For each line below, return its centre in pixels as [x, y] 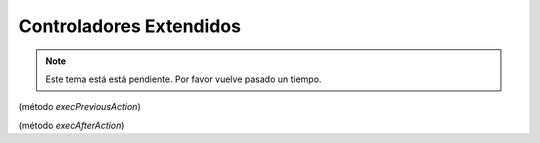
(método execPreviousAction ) [79, 107]
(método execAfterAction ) [71, 125]
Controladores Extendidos [130, 26]
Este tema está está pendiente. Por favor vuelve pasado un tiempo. [183, 79]
